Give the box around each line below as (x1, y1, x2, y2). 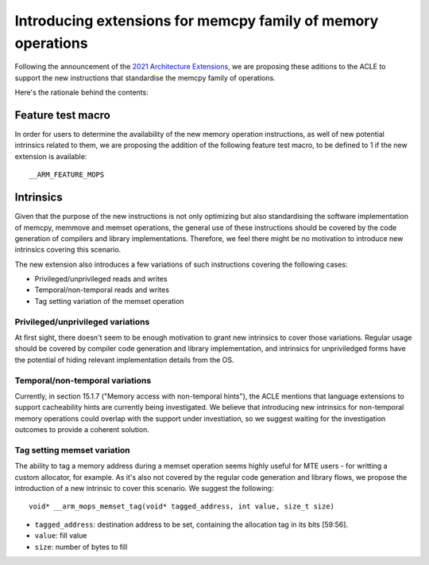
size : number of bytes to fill (34, 542, 128, 551)
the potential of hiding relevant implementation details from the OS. (14, 355, 234, 364)
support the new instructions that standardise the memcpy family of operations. (14, 72, 276, 83)
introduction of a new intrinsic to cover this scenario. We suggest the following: (14, 484, 274, 493)
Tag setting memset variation (14, 444, 130, 455)
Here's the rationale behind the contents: (14, 88, 149, 97)
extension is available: (14, 151, 87, 161)
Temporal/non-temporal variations (14, 375, 152, 386)
